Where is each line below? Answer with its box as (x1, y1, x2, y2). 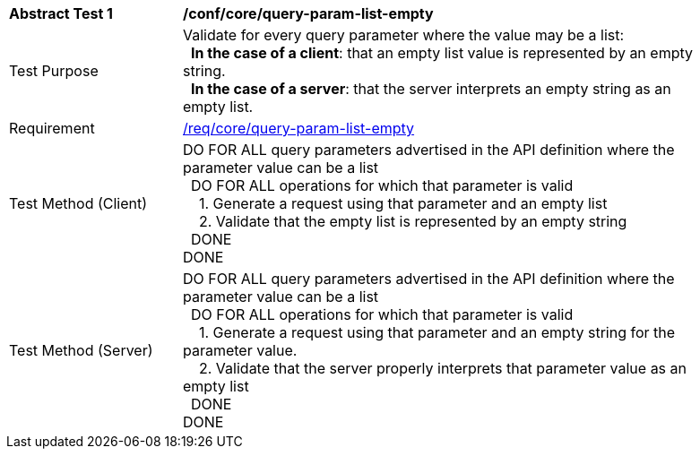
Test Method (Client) (9, 194, 148, 212)
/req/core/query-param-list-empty (183, 119, 415, 137)
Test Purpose (9, 62, 99, 80)
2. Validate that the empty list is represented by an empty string (199, 212, 627, 230)
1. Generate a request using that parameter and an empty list (199, 194, 608, 212)
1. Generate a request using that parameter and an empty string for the (199, 323, 676, 341)
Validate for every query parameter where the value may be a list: (183, 26, 625, 44)
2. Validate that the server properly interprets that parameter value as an (199, 359, 687, 377)
